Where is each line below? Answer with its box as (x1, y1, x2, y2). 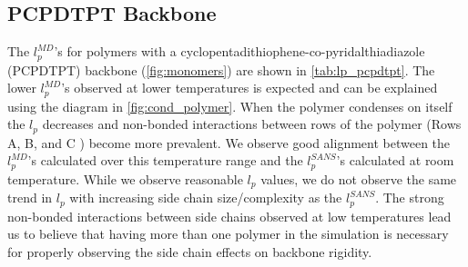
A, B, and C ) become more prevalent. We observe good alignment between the (7, 133, 451, 152)
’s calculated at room (336, 151, 454, 170)
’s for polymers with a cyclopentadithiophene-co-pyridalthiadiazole (54, 42, 425, 61)
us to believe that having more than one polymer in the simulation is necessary (7, 224, 449, 243)
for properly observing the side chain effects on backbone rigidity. (7, 242, 372, 261)
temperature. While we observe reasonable (7, 169, 243, 188)
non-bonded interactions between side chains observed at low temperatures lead (7, 206, 452, 225)
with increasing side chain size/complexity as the (69, 188, 342, 207)
